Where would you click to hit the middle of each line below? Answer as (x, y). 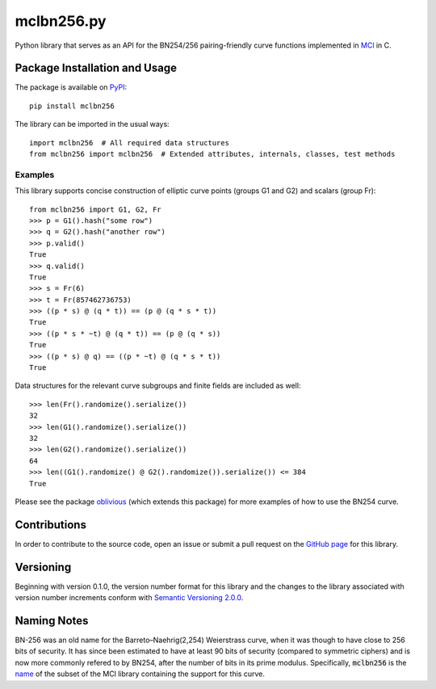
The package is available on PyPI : (71, 87)
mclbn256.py (61, 21)
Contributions (50, 525)
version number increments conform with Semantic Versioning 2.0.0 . (129, 598)
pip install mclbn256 (72, 106)
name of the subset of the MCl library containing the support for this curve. (140, 674)
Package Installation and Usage (96, 68)
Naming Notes (52, 621)
